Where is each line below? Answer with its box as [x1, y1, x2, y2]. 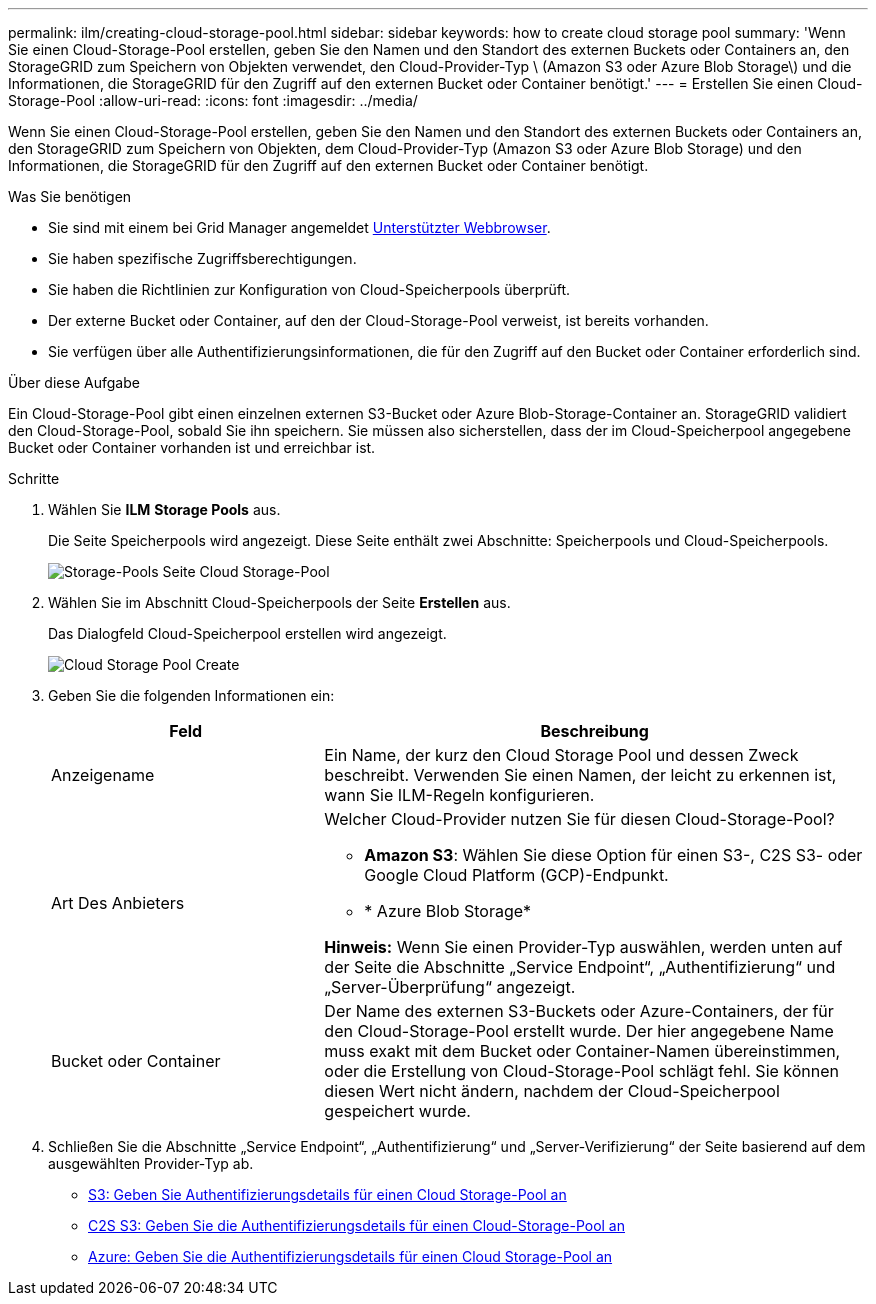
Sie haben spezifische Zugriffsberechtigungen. [48, 250, 357, 267]
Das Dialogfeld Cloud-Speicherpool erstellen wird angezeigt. [48, 625, 447, 642]
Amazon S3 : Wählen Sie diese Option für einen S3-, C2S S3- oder [364, 845, 863, 865]
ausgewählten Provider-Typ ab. [48, 1155, 254, 1172]
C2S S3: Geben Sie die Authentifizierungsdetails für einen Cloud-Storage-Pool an [88, 1217, 625, 1234]
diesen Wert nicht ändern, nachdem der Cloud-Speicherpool [324, 1081, 780, 1101]
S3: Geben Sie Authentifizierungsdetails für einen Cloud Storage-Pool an [88, 1186, 567, 1203]
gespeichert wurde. [324, 1101, 471, 1121]
